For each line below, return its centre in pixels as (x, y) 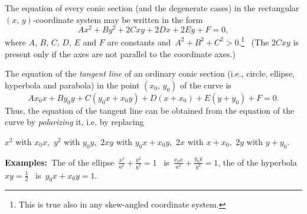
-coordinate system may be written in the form (118, 19)
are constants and (139, 42)
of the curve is (206, 85)
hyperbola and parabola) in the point (72, 85)
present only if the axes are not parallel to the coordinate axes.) (120, 53)
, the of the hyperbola (257, 162)
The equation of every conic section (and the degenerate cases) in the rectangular (152, 8)
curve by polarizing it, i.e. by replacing (74, 122)
